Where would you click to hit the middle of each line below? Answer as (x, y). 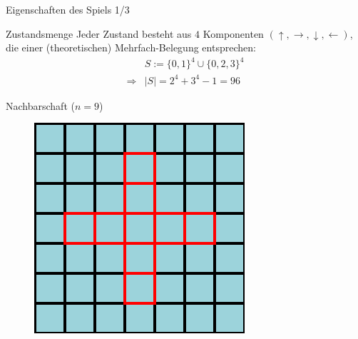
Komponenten (233, 33)
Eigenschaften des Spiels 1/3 (68, 9)
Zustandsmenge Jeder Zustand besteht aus (99, 33)
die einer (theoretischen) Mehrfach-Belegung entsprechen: (131, 47)
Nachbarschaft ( (40, 105)
